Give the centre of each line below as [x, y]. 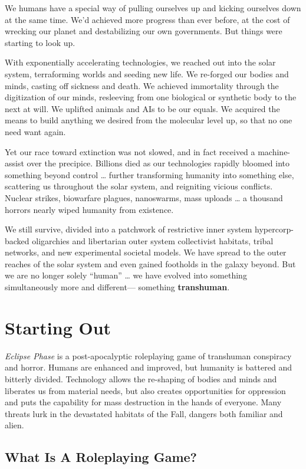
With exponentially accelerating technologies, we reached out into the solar [140, 62]
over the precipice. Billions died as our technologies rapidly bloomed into [158, 163]
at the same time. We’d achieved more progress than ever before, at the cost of [147, 19]
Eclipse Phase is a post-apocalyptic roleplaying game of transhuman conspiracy [148, 355]
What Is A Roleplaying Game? [101, 457]
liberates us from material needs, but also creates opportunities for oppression [145, 390]
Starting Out [58, 327]
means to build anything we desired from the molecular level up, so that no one [149, 120]
